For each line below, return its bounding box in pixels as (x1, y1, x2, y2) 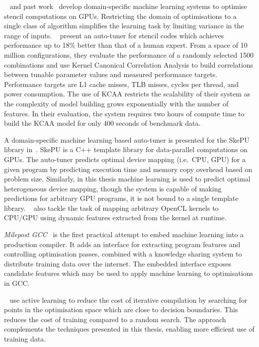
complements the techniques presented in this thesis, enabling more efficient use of (4, 324, 255, 334)
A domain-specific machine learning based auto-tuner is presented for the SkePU (4, 134, 250, 145)
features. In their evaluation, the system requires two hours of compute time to (4, 108, 245, 118)
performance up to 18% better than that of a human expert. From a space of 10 (4, 40, 248, 50)
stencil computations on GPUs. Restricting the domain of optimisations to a (4, 10, 237, 21)
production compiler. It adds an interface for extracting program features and (4, 239, 241, 249)
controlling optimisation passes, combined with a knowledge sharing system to (4, 249, 242, 259)
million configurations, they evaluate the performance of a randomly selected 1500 (4, 49, 254, 60)
